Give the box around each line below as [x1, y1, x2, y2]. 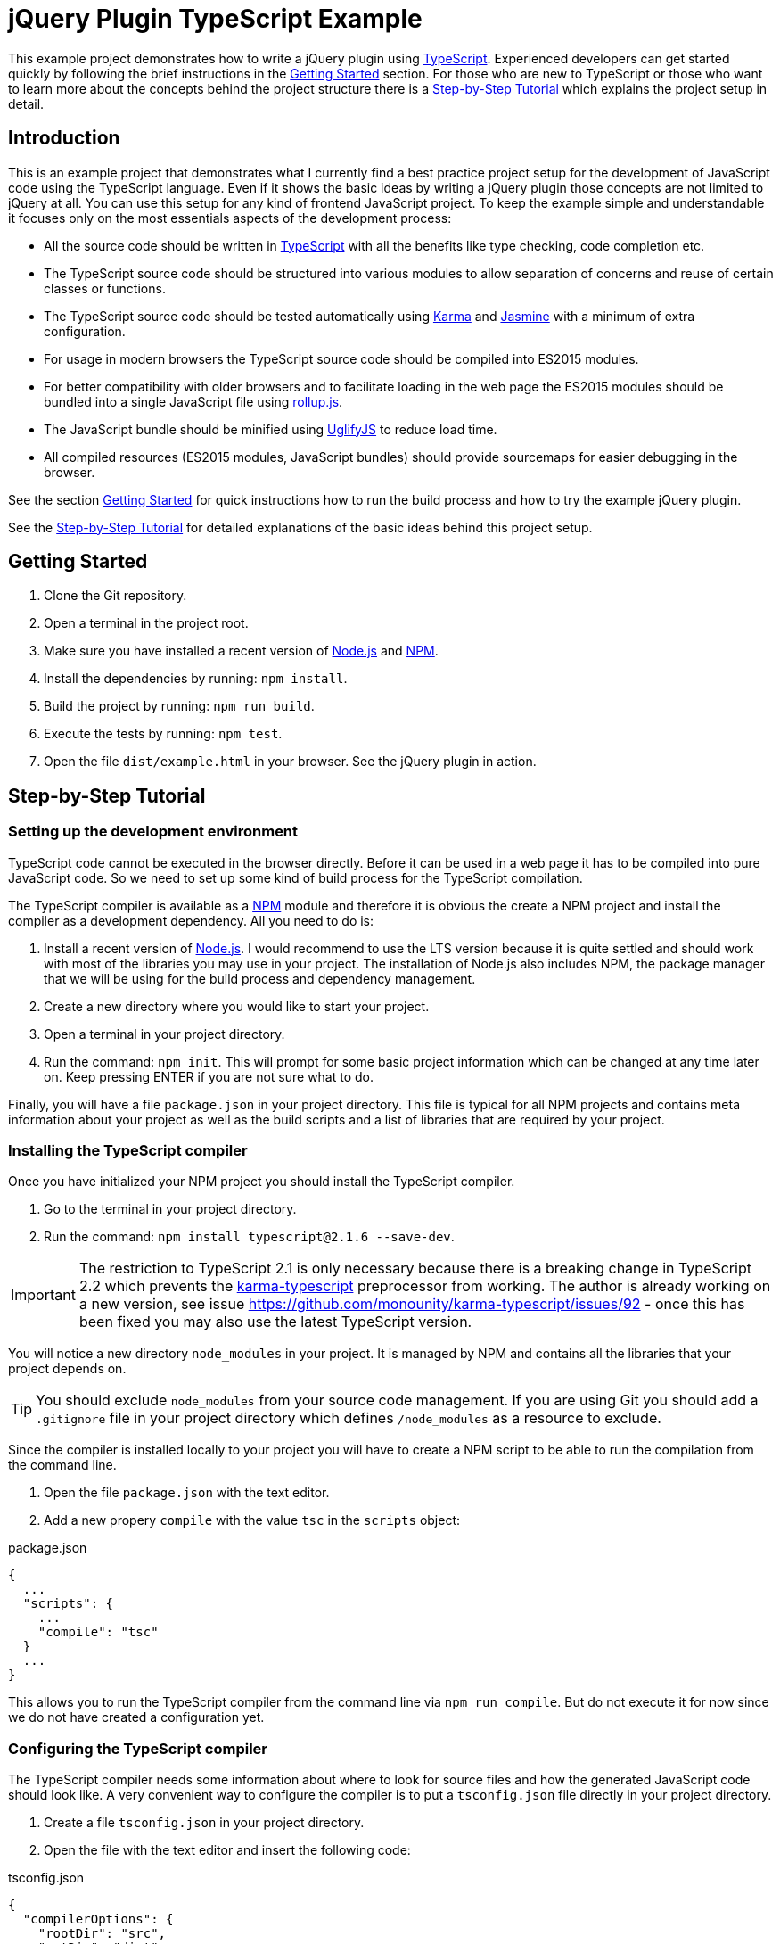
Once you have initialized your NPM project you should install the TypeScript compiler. [8, 1174, 515, 1190]
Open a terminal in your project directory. [44, 1026, 285, 1042]
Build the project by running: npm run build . [44, 698, 315, 714]
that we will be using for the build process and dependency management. [44, 970, 476, 986]
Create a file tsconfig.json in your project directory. [44, 1815, 365, 1831]
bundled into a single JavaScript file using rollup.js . [44, 393, 343, 409]
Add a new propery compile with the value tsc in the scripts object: [44, 1512, 461, 1528]
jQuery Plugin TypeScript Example [8, 4, 423, 34]
